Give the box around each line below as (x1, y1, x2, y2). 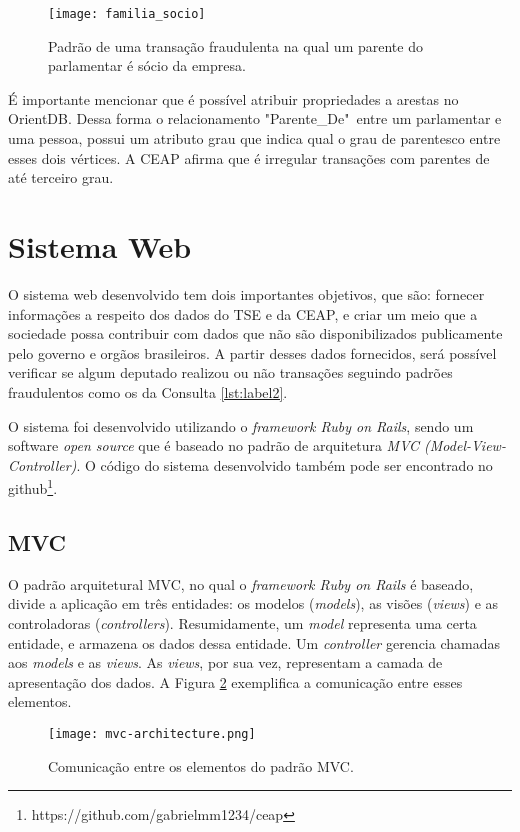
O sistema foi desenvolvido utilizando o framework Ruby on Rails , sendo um (8, 415, 474, 436)
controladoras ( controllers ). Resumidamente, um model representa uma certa (8, 612, 477, 633)
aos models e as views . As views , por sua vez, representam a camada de (8, 652, 443, 673)
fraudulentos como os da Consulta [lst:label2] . (8, 381, 288, 402)
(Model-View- (424, 435, 506, 456)
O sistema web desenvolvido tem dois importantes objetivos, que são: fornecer (8, 283, 485, 304)
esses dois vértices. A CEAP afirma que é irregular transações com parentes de (8, 147, 490, 168)
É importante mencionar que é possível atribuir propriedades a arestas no (8, 88, 459, 109)
